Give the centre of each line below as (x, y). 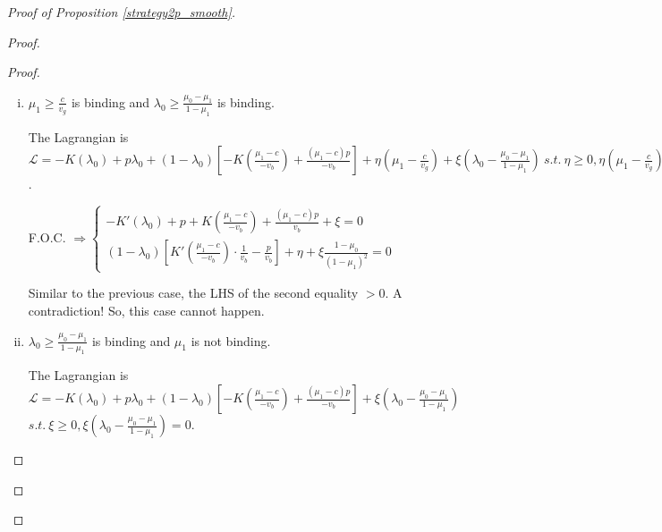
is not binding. (231, 340)
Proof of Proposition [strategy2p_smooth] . (122, 12)
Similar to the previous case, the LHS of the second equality (193, 293)
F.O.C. (47, 236)
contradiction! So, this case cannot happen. (146, 311)
